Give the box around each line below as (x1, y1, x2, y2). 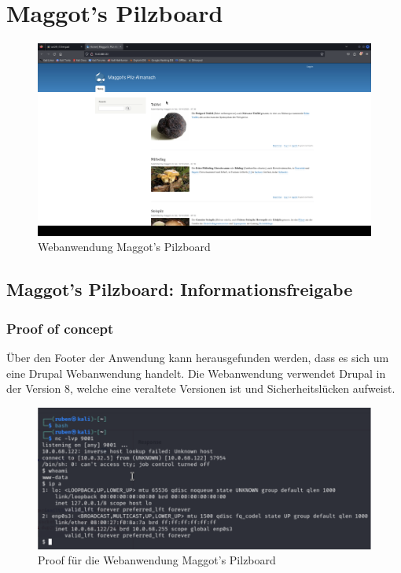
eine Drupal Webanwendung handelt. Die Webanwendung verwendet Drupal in (6, 364, 386, 381)
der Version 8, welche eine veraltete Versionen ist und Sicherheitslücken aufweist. (6, 380, 395, 397)
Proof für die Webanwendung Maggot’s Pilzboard (38, 552, 276, 568)
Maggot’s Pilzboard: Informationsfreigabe (6, 277, 353, 301)
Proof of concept (6, 318, 114, 338)
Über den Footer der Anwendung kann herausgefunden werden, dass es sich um (6, 349, 389, 366)
